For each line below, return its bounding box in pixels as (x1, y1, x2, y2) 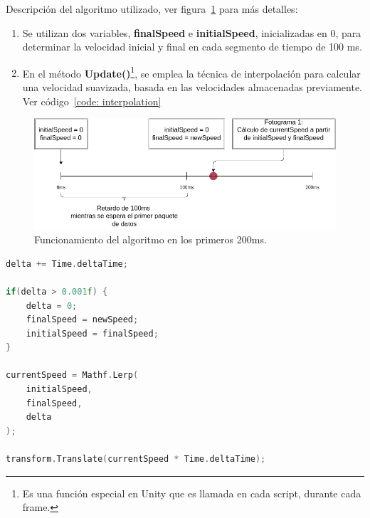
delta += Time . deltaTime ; (6, 258, 128, 269)
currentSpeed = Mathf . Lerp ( (6, 370, 139, 381)
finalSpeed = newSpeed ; (26, 314, 139, 325)
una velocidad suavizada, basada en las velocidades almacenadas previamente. (22, 80, 362, 95)
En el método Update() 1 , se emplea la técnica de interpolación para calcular (22, 63, 361, 80)
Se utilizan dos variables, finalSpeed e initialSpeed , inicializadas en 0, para (22, 25, 361, 40)
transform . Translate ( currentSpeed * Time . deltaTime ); (6, 454, 266, 465)
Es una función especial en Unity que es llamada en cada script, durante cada (22, 485, 361, 500)
